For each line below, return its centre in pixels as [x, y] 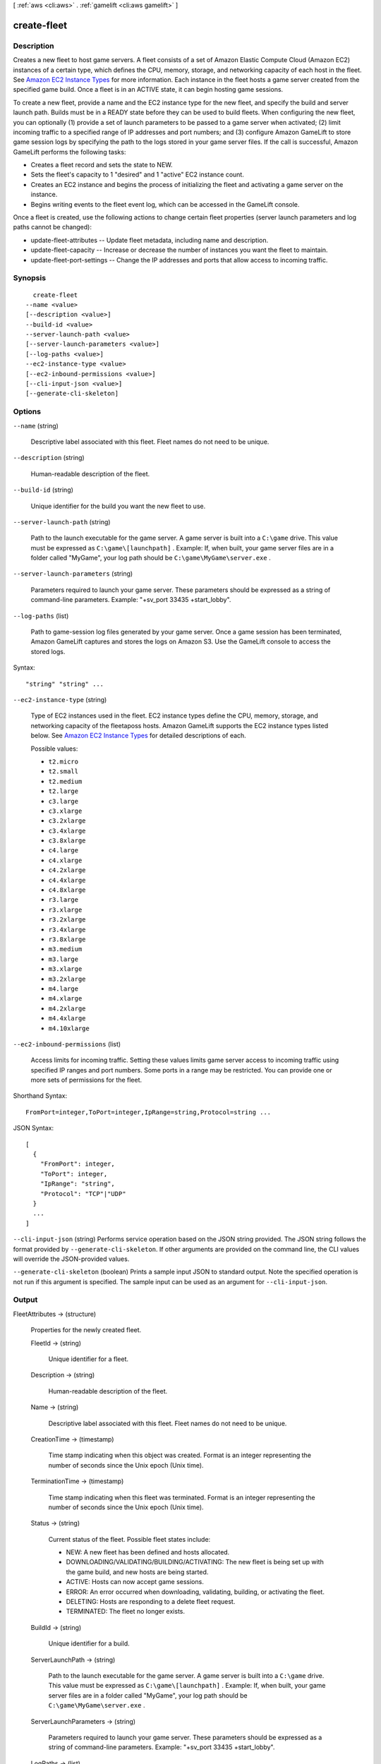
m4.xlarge [65, 999]
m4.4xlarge [67, 1019]
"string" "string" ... [65, 684]
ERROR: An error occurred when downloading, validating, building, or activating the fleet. [195, 1592]
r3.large [64, 900]
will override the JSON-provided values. [71, 1259]
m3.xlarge [65, 969]
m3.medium [65, 949]
